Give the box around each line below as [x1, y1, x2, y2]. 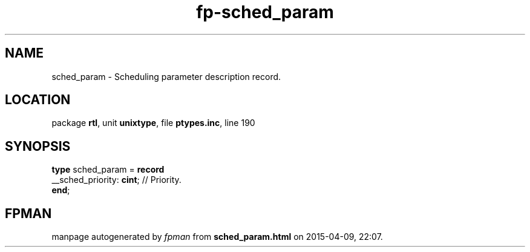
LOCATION [5, 92, 71, 108]
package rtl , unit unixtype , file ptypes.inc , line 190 [51, 118, 255, 128]
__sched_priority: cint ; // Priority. [51, 174, 182, 185]
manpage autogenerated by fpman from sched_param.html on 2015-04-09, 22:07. [51, 231, 383, 242]
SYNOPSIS [5, 138, 71, 154]
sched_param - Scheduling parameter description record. [51, 71, 281, 82]
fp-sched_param [196, 2, 334, 22]
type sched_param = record [51, 164, 165, 175]
